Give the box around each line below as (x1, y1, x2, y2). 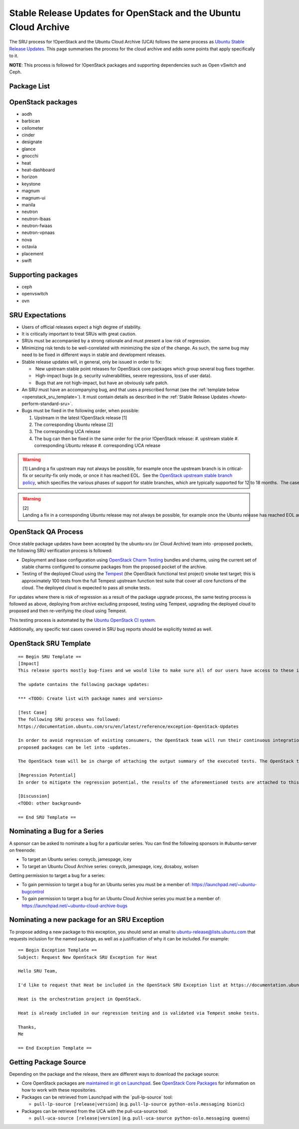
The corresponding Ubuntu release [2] (34, 422, 114, 428)
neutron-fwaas (21, 223, 52, 229)
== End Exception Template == (18, 1045, 92, 1051)
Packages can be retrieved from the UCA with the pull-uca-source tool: (21, 1108, 168, 1114)
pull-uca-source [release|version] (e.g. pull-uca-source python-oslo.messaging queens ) (34, 1115, 250, 1121)
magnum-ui (21, 195, 46, 201)
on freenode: (9, 847, 36, 853)
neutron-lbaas (21, 216, 51, 222)
